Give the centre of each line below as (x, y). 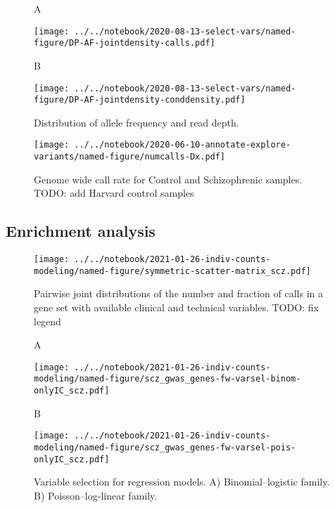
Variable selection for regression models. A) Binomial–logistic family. (182, 482)
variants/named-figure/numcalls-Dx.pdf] (130, 157)
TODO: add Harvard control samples (114, 193)
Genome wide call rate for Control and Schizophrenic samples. (168, 179)
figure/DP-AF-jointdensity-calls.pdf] (125, 43)
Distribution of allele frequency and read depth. (137, 122)
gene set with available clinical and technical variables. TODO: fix (176, 307)
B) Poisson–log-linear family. (96, 495)
